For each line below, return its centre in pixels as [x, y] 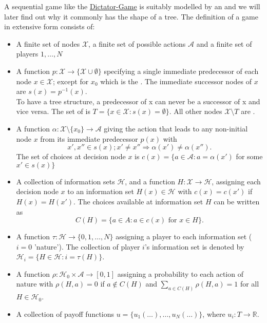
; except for [71, 81]
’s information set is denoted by [194, 246]
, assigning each [236, 181]
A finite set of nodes [48, 43]
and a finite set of [224, 43]
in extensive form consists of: [50, 26]
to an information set [101, 191]
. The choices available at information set [138, 201]
